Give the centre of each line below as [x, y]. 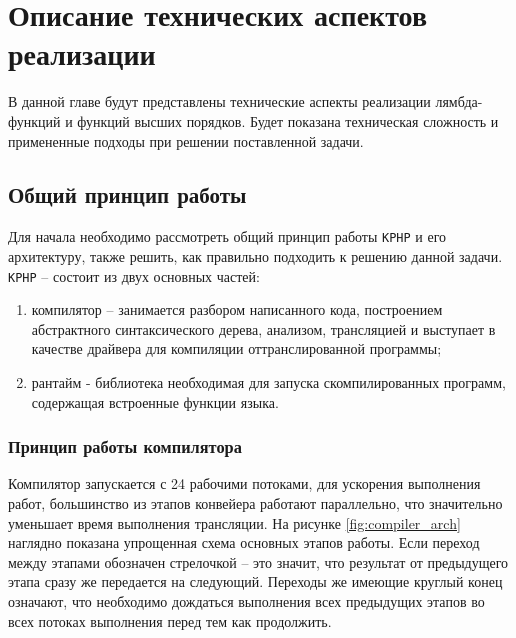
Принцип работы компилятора [125, 446]
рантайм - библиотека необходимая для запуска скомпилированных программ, [268, 381]
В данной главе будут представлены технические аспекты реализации [219, 101]
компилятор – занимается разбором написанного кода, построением [237, 309]
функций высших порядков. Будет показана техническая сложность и [288, 120]
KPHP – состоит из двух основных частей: [134, 275]
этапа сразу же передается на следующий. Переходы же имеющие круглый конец [255, 581]
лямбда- [459, 101]
